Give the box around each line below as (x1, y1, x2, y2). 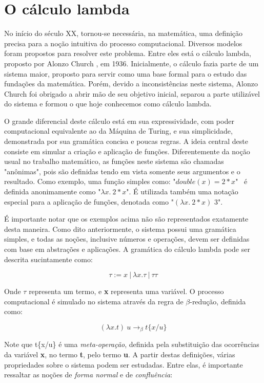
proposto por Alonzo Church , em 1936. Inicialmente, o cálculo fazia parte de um (4, 58, 259, 68)
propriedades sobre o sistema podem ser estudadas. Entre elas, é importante (4, 359, 243, 370)
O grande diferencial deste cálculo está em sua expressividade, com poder (4, 115, 234, 126)
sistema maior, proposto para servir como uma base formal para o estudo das (4, 68, 247, 79)
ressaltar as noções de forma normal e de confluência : (4, 369, 173, 380)
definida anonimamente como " (4, 186, 101, 197)
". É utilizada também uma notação (126, 186, 238, 197)
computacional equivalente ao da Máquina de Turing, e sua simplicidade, (4, 125, 233, 136)
